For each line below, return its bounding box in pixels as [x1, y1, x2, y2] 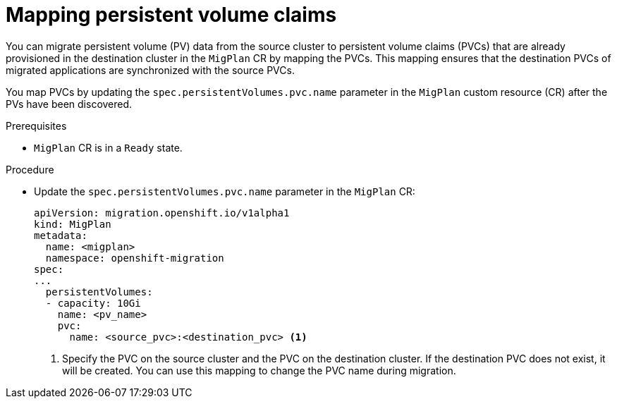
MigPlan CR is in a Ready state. [34, 141, 183, 154]
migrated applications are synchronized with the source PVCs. [6, 63, 295, 76]
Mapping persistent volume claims [6, 3, 337, 27]
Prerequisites [6, 119, 67, 132]
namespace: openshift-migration [45, 252, 224, 264]
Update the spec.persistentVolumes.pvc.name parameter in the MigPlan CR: [34, 185, 415, 197]
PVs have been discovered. [6, 97, 133, 110]
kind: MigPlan [34, 218, 111, 230]
